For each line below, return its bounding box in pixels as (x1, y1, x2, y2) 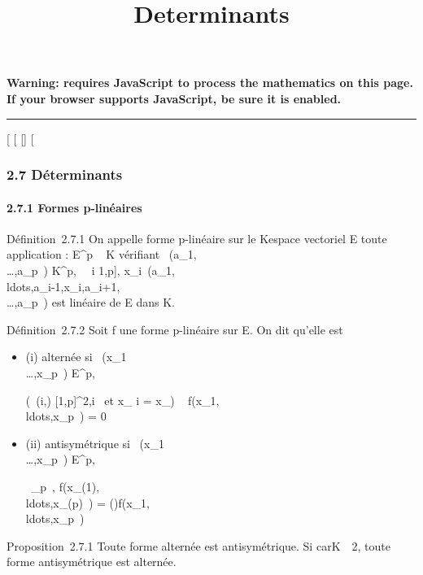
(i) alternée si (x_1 (25, 348, 127, 365)
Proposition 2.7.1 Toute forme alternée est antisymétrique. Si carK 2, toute (7, 537, 390, 554)
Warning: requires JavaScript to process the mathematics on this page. (7, 74, 413, 91)
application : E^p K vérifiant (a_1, (7, 246, 197, 263)
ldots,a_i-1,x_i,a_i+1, (7, 277, 120, 294)
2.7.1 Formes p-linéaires (7, 198, 142, 216)
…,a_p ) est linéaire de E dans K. (7, 294, 175, 311)
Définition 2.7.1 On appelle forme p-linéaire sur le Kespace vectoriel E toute (7, 229, 387, 246)
